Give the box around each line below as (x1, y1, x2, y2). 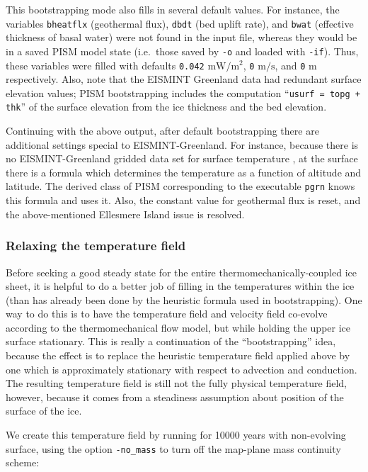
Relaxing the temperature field (6, 237, 186, 254)
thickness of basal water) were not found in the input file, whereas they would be (6, 30, 357, 45)
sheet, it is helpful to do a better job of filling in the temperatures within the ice (6, 279, 355, 293)
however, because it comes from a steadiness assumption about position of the (6, 389, 344, 404)
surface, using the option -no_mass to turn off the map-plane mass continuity (6, 441, 341, 456)
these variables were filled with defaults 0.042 (6, 57, 205, 72)
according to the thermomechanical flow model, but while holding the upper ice (6, 320, 351, 335)
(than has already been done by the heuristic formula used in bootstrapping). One (6, 292, 362, 307)
